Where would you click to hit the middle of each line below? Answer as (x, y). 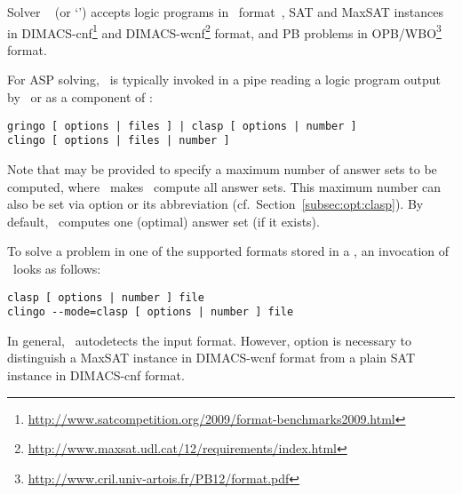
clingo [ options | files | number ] (119, 141)
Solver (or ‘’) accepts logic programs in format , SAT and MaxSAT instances (225, 12)
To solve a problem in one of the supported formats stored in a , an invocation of (228, 251)
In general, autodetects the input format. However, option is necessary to (210, 340)
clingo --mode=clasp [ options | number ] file (151, 312)
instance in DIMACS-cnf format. (96, 375)
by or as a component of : (80, 97)
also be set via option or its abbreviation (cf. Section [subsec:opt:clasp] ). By (215, 204)
